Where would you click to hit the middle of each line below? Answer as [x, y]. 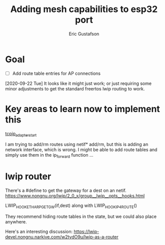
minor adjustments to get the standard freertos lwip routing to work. [75, 88]
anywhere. [16, 222]
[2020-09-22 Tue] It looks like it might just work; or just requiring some [78, 83]
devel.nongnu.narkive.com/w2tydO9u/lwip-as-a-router [62, 237]
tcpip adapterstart [21, 134]
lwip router [28, 176]
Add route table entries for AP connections [56, 73]
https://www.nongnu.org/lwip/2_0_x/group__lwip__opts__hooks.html [75, 196]
